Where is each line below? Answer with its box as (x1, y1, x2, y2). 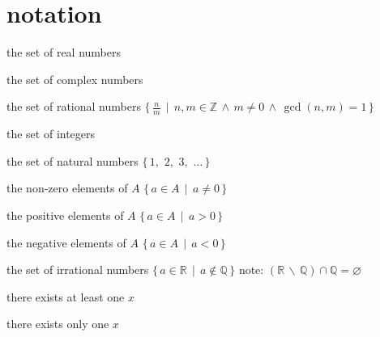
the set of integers (6, 125, 96, 142)
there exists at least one (6, 288, 125, 305)
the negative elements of (6, 234, 126, 251)
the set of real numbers (6, 44, 121, 61)
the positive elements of (6, 206, 124, 223)
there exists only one (6, 315, 109, 332)
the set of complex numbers (6, 70, 143, 87)
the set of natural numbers (6, 152, 139, 169)
